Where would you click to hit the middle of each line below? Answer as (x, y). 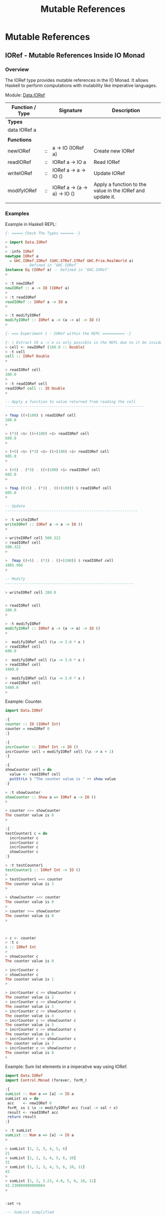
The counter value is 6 (30, 1034)
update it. (104, 197)
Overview (17, 69)
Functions (20, 140)
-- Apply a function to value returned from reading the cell (70, 402)
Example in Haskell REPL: (31, 224)
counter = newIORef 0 (27, 729)
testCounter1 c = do (26, 833)
